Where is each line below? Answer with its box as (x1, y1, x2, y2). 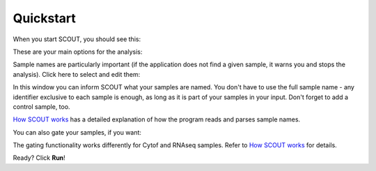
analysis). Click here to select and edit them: (13, 70, 141, 78)
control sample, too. (13, 102, 70, 111)
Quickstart (13, 10, 77, 26)
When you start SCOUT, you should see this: (13, 35, 141, 43)
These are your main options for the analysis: (13, 47, 143, 56)
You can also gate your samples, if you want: (13, 128, 142, 136)
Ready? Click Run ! (13, 154, 65, 162)
